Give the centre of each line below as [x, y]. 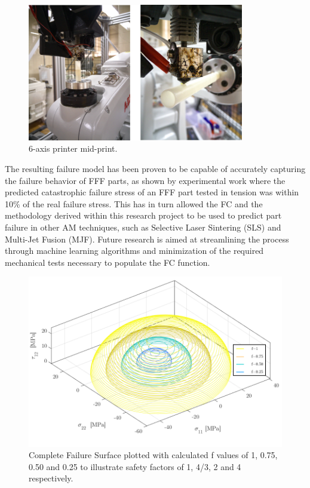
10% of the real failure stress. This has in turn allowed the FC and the [134, 203]
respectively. [51, 478]
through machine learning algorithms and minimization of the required [134, 251]
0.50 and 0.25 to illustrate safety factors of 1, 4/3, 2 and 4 [135, 466]
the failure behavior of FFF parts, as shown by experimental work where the [145, 180]
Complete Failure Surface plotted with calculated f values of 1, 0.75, [153, 455]
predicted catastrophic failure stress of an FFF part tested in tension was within [152, 192]
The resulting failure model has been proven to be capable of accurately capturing [155, 168]
